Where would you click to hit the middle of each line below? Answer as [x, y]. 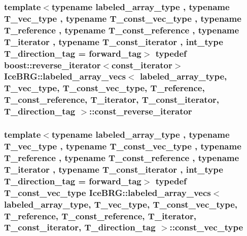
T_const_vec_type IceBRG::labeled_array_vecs [108, 192]
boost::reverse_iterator [52, 65]
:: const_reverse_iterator [141, 111]
